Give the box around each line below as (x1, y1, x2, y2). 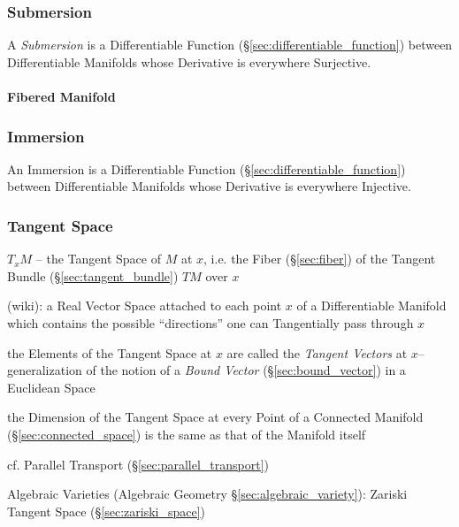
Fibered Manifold (7, 88, 116, 105)
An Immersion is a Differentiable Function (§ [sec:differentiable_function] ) (7, 159, 406, 178)
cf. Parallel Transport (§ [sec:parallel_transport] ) (7, 454, 270, 473)
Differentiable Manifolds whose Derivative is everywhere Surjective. (7, 52, 371, 71)
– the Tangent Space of (35, 249, 161, 268)
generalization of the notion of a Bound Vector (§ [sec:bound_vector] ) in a (7, 361, 406, 379)
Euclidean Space (7, 378, 96, 396)
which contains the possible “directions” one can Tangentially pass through (7, 314, 414, 332)
